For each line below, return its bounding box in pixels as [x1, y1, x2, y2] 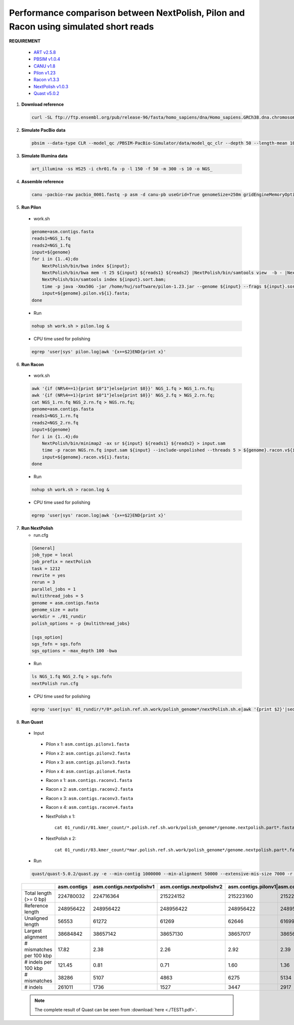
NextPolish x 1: [46, 813, 75, 819]
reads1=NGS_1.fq [31, 236, 71, 241]
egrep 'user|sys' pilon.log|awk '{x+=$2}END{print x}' [31, 349, 166, 354]
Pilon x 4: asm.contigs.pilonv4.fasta [46, 768, 131, 774]
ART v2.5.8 [33, 49, 56, 55]
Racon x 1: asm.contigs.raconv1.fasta [46, 777, 132, 783]
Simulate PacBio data [21, 127, 66, 133]
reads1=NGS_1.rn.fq [31, 413, 78, 419]
